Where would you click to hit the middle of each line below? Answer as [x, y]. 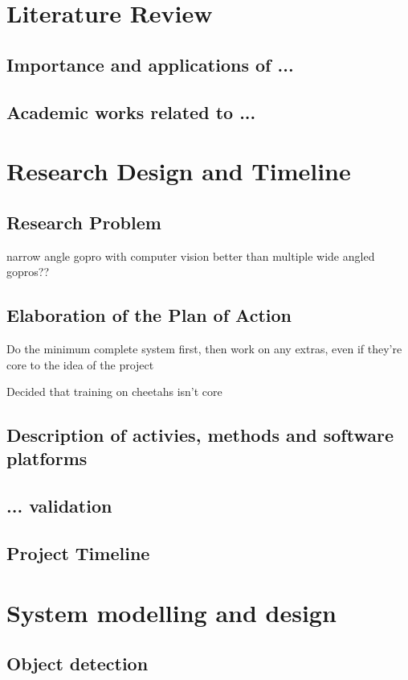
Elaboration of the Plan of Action [149, 315]
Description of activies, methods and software [200, 435]
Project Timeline [78, 553]
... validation [59, 506]
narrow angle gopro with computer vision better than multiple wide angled [191, 256]
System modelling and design [171, 612]
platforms [47, 458]
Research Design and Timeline [179, 171]
